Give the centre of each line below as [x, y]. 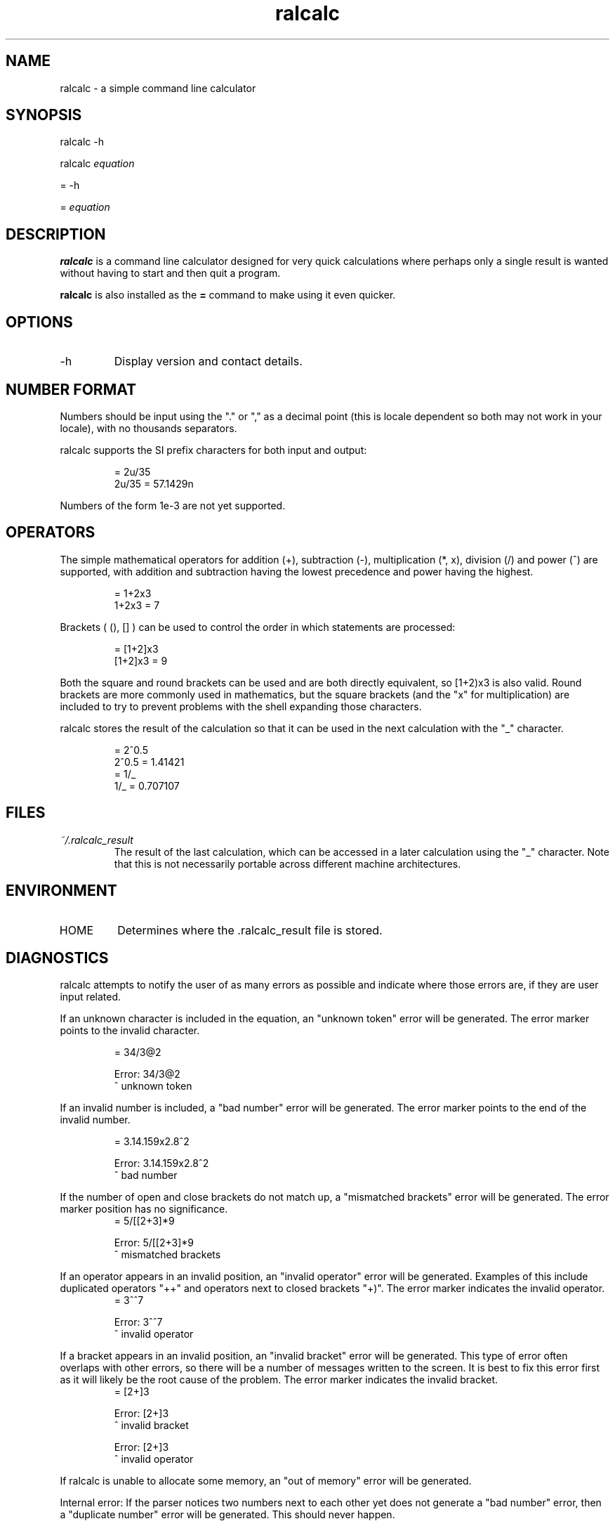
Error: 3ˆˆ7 [138, 1322]
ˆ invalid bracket [151, 1426]
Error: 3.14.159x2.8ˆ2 [161, 1163]
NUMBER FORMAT [71, 389]
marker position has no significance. [144, 1209]
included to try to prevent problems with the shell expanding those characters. [241, 706]
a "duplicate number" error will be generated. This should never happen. [227, 1515]
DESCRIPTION [56, 234]
